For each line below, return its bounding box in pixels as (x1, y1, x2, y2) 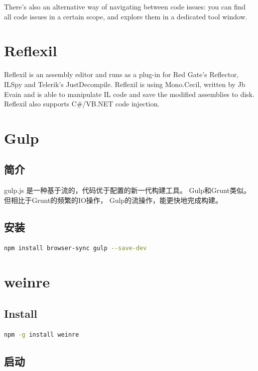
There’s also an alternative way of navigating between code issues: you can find (4, 1, 246, 11)
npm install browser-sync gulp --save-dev (4, 244, 147, 252)
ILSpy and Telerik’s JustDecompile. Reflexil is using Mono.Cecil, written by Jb (4, 79, 246, 89)
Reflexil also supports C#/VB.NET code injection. (4, 98, 160, 109)
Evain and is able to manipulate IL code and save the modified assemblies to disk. (4, 89, 255, 99)
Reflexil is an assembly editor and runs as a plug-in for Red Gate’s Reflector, (4, 69, 239, 80)
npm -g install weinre (4, 331, 79, 338)
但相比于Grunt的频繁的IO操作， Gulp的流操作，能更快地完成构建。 (4, 194, 223, 205)
